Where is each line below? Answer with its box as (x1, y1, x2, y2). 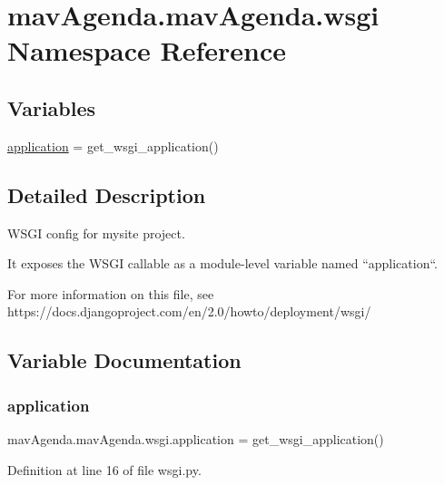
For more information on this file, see (7, 284, 214, 303)
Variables (7, 93, 96, 121)
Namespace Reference (7, 32, 286, 69)
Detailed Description (7, 180, 206, 209)
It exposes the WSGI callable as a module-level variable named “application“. (7, 254, 439, 273)
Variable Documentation (7, 346, 242, 374)
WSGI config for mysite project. (7, 223, 185, 242)
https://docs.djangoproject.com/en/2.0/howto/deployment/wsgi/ (7, 302, 371, 321)
